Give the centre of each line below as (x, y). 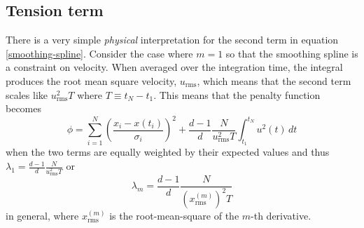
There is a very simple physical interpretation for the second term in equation (172, 40)
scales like (27, 94)
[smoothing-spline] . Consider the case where (99, 53)
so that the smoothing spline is (292, 53)
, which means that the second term (274, 80)
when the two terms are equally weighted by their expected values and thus (168, 152)
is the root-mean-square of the (174, 216)
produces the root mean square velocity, (91, 80)
